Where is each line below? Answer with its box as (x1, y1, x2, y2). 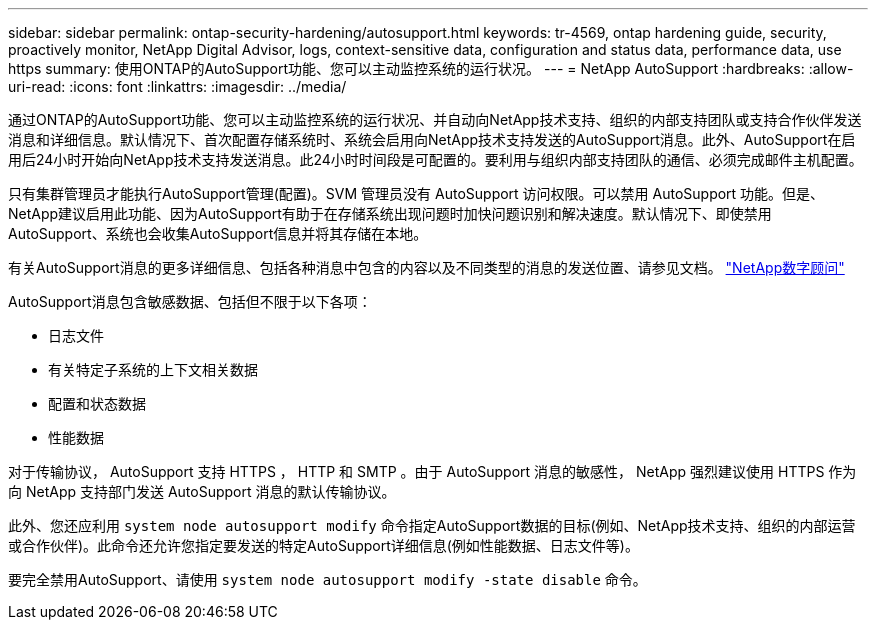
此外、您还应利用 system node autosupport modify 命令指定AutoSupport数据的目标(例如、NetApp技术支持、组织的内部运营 (8, 517, 856, 534)
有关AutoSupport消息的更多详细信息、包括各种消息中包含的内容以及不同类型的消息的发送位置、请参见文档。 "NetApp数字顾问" (8, 259, 845, 276)
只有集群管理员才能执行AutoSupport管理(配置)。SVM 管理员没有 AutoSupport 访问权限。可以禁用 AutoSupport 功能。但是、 (8, 185, 825, 202)
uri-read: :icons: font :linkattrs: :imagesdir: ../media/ (8, 78, 347, 95)
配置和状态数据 (48, 395, 146, 412)
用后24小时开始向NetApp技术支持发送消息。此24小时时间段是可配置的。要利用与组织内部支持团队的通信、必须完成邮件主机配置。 (8, 151, 863, 168)
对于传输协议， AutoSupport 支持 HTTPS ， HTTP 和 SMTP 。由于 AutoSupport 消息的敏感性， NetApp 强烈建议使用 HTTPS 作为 (8, 463, 857, 480)
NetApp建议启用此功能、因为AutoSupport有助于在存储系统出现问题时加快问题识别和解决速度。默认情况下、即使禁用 (8, 205, 772, 222)
